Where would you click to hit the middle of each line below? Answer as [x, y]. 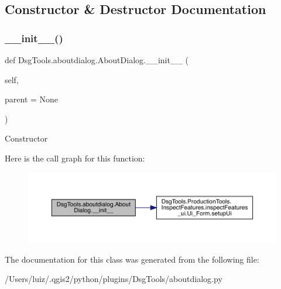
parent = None [32, 99]
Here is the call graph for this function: [75, 158]
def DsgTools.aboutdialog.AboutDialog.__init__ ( [97, 60]
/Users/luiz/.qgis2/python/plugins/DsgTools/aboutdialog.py [114, 279]
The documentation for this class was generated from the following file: [132, 259]
